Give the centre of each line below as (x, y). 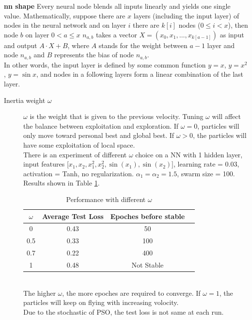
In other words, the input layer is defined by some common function (105, 64)
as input (232, 34)
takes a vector (116, 34)
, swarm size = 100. (206, 173)
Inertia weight (25, 100)
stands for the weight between (143, 45)
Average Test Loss (73, 216)
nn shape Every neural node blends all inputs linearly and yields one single (117, 6)
